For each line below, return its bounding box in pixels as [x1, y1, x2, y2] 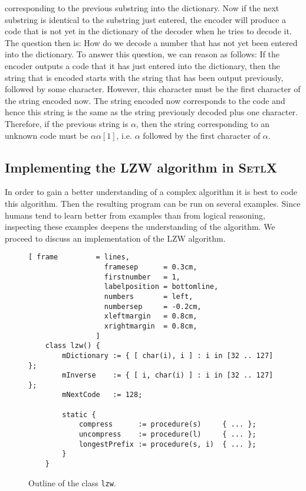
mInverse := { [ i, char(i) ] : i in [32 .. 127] [62, 371, 274, 380]
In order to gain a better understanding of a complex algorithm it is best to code [5, 186, 297, 198]
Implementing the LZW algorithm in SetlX [5, 158, 277, 176]
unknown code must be [5, 129, 88, 141]
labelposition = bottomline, [104, 282, 219, 291]
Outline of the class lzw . [28, 476, 116, 489]
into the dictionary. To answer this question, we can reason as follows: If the [5, 48, 280, 60]
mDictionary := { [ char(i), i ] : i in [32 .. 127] [62, 351, 274, 360]
